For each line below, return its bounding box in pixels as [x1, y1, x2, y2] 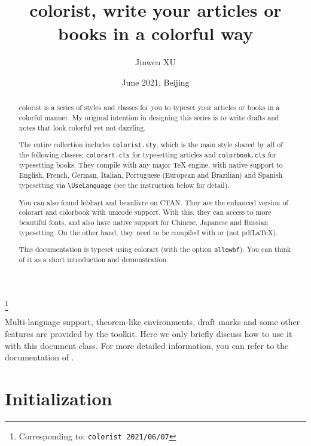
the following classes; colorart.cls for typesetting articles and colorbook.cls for [19, 150, 277, 160]
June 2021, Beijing [121, 75, 190, 88]
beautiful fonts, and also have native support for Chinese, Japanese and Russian [19, 217, 269, 227]
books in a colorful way [57, 21, 254, 45]
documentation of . [5, 351, 74, 363]
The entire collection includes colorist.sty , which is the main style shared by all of [19, 139, 283, 150]
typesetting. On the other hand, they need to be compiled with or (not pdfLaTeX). [19, 227, 278, 237]
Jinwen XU [135, 56, 176, 68]
